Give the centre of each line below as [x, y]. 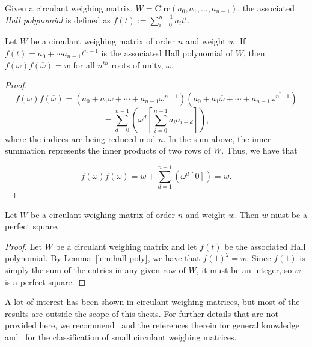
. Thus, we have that [259, 150]
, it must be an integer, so [244, 270]
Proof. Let [23, 246]
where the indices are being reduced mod [80, 138]
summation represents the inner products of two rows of [108, 150]
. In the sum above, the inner [217, 138]
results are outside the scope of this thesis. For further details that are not [142, 313]
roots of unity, [137, 65]
